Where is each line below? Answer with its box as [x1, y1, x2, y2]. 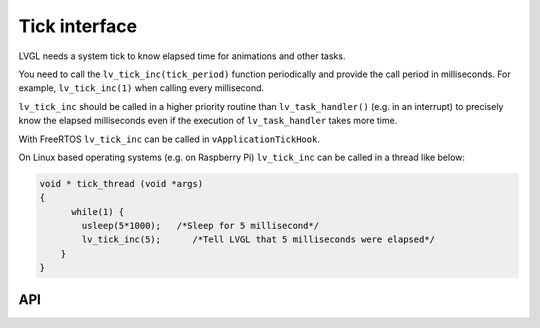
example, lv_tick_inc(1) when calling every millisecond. [18, 82, 265, 94]
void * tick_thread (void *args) [39, 178, 204, 189]
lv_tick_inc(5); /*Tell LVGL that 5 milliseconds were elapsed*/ [81, 234, 435, 245]
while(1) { [71, 206, 125, 217]
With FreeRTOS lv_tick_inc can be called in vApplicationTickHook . [18, 133, 320, 145]
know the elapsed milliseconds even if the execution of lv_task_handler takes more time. [18, 115, 398, 127]
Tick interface [18, 15, 138, 37]
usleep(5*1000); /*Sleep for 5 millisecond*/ [81, 220, 320, 232]
